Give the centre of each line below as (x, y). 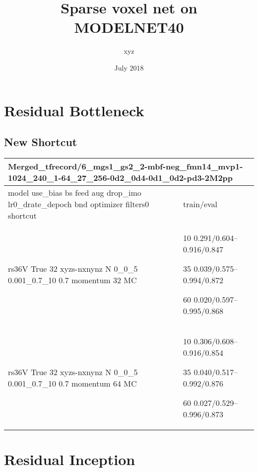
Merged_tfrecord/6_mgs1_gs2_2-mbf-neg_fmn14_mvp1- (126, 166)
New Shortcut (41, 142)
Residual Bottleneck (74, 110)
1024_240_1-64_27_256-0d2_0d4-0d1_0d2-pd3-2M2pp (121, 177)
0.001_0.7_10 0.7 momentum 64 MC (72, 383)
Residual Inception (70, 459)
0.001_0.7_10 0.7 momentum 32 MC (72, 280)
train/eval (200, 204)
